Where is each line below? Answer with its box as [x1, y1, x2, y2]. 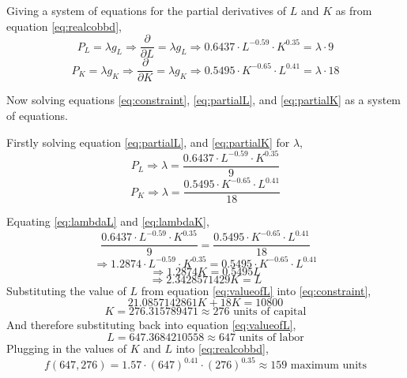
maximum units [290, 360, 367, 372]
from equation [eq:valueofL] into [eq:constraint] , [141, 282, 371, 298]
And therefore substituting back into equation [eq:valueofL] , [6, 316, 296, 333]
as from [335, 2, 372, 18]
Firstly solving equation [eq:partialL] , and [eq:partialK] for [6, 133, 290, 150]
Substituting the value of [6, 282, 126, 298]
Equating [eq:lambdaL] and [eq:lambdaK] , [6, 213, 209, 230]
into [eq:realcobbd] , [175, 340, 269, 357]
